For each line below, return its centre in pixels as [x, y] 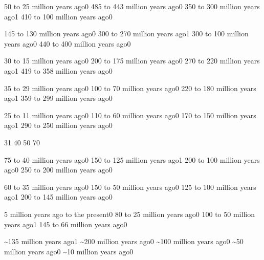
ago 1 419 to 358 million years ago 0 [58, 70]
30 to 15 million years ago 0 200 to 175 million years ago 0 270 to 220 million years [132, 61]
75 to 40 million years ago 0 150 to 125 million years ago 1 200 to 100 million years [132, 159]
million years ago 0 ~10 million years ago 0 [69, 251]
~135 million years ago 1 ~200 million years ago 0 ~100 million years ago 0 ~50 [124, 241]
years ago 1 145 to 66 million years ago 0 [66, 224]
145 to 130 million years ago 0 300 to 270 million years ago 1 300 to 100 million [126, 34]
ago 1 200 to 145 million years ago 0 [58, 197]
